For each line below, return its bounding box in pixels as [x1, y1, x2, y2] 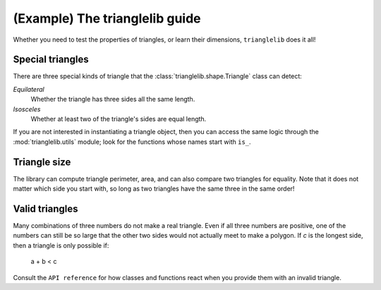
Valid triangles [13, 203, 78, 215]
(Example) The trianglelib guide [13, 11, 201, 26]
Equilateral [13, 85, 45, 93]
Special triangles [13, 54, 89, 66]
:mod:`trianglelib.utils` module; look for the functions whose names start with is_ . [13, 138, 251, 146]
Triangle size [13, 156, 71, 168]
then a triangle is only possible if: [13, 241, 109, 250]
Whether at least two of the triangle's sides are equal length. [30, 115, 207, 123]
